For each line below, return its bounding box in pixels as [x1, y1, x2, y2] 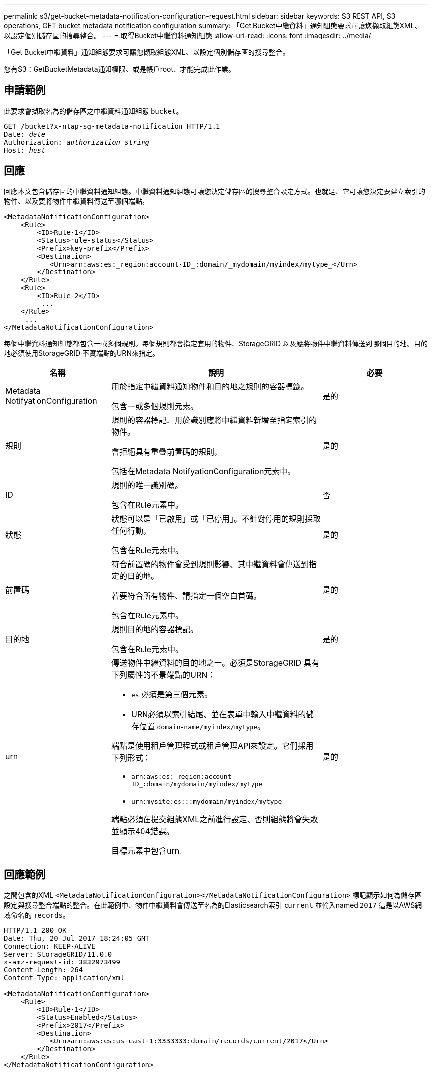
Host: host [4, 146, 46, 154]
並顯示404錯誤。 [111, 826, 174, 836]
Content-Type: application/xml [4, 973, 125, 982]
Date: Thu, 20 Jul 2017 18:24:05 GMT [4, 934, 150, 942]
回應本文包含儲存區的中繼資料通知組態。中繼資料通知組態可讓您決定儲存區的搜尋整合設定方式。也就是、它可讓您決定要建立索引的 [4, 187, 425, 195]
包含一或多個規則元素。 [111, 401, 199, 411]
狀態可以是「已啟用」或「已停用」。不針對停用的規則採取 [111, 513, 321, 524]
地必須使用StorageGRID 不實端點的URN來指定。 [4, 348, 159, 357]
